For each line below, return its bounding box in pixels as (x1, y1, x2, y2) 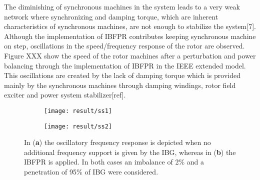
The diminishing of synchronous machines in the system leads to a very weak (4, 1, 240, 11)
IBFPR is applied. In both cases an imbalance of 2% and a (24, 156, 204, 167)
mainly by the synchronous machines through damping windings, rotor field (4, 79, 236, 90)
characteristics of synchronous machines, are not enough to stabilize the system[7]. (4, 21, 256, 31)
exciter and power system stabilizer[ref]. (4, 89, 126, 100)
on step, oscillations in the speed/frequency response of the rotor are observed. (4, 40, 245, 51)
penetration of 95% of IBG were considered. (24, 166, 158, 177)
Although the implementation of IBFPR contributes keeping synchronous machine (4, 30, 256, 41)
